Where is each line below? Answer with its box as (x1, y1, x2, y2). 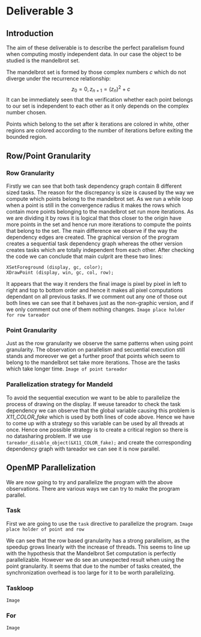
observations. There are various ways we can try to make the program (6, 485, 180, 492)
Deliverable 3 (6, 4, 74, 18)
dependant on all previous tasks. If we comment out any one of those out (6, 293, 187, 300)
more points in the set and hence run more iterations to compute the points (6, 221, 192, 228)
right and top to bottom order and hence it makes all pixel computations (6, 287, 183, 294)
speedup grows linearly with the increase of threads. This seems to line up (6, 543, 191, 550)
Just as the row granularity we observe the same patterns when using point (6, 340, 193, 347)
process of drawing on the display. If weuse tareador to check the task (6, 400, 181, 407)
